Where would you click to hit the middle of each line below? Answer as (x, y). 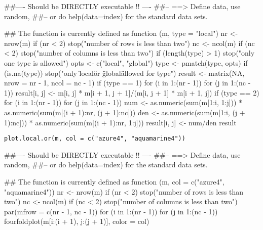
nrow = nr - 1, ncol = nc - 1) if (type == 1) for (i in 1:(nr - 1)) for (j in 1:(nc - (127, 83)
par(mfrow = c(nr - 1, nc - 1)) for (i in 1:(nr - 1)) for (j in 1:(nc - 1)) (111, 211)
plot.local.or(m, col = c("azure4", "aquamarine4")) (95, 139)
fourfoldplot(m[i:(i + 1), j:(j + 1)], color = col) (77, 221)
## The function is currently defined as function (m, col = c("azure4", (114, 181)
